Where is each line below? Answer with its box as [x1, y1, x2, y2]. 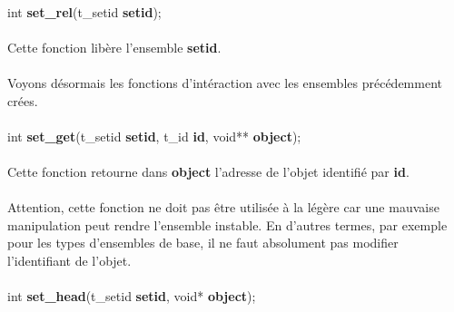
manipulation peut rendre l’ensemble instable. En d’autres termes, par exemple [7, 215, 448, 234]
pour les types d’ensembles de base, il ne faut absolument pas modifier [7, 233, 399, 252]
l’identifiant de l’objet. [7, 250, 132, 269]
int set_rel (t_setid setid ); [7, 2, 162, 21]
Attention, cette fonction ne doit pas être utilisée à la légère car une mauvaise [7, 198, 439, 217]
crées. [7, 91, 38, 110]
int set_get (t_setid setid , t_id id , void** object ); [7, 126, 301, 145]
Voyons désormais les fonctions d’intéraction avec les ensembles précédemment [7, 73, 442, 92]
